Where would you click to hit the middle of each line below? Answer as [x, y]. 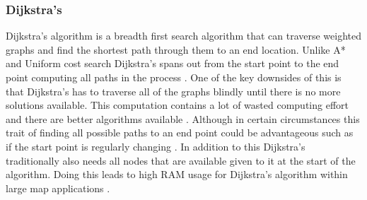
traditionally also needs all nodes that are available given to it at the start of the [181, 160]
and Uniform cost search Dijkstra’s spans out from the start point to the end [173, 63]
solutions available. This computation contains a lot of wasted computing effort [177, 105]
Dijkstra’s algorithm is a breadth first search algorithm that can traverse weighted [184, 36]
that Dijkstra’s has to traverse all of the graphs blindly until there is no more [173, 91]
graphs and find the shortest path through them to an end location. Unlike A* [176, 49]
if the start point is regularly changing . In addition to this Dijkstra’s [156, 146]
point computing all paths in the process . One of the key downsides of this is [174, 77]
